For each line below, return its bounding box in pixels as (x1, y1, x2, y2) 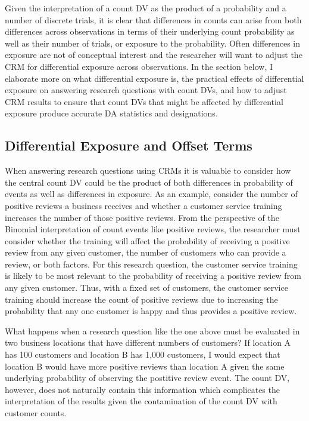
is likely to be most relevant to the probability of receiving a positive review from (5, 269, 301, 282)
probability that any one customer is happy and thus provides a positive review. (5, 305, 297, 317)
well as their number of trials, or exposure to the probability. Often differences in (5, 36, 301, 49)
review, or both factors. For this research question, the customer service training (5, 257, 298, 270)
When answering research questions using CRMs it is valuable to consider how (5, 164, 291, 177)
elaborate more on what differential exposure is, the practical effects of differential (5, 72, 304, 84)
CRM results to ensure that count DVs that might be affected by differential (5, 95, 283, 107)
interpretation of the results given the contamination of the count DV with (5, 395, 277, 407)
